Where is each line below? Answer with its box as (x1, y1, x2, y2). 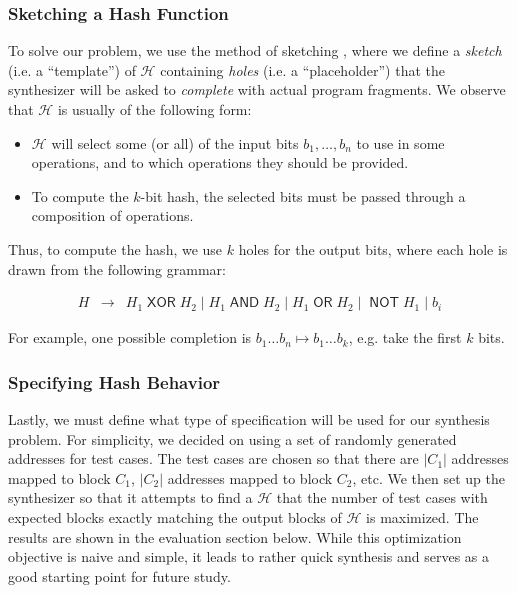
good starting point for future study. (8, 565, 231, 586)
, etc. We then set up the (352, 467, 506, 488)
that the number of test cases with (276, 487, 488, 508)
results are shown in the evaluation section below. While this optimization (8, 526, 462, 547)
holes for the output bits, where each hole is (238, 238, 508, 259)
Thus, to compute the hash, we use (8, 238, 223, 259)
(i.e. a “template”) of (8, 59, 136, 80)
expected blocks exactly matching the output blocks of (8, 506, 342, 527)
